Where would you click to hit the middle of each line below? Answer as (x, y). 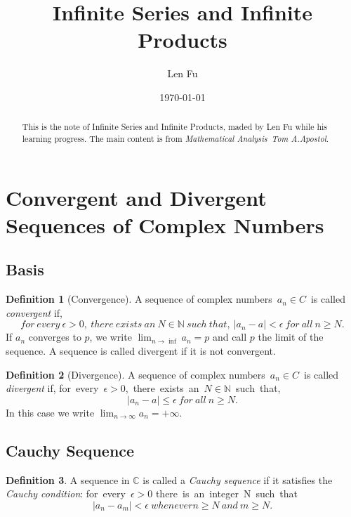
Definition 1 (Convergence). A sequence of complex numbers (139, 299)
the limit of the (291, 337)
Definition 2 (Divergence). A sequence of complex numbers (135, 374)
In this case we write (50, 412)
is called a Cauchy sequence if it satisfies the (238, 479)
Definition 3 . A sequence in (68, 479)
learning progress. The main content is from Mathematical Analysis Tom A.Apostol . (175, 138)
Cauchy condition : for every (66, 493)
